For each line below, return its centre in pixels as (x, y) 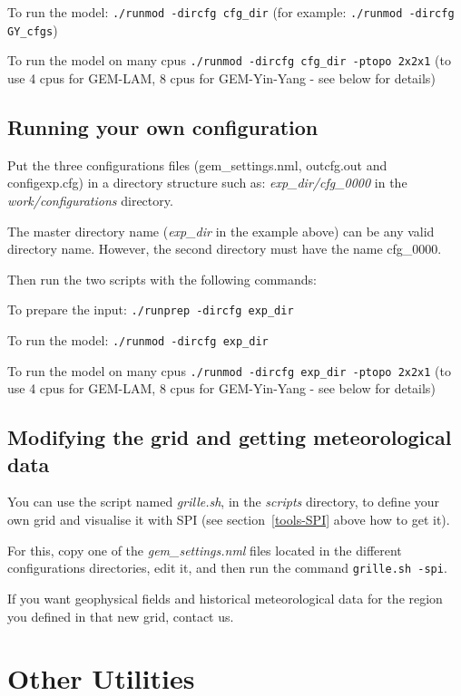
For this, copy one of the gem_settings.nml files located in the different (205, 550)
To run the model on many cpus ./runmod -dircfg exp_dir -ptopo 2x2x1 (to (229, 370)
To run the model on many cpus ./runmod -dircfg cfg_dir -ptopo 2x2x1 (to (229, 60)
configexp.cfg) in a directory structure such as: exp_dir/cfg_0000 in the (207, 183)
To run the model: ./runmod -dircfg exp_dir (138, 339)
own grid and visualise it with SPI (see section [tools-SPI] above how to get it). (229, 520)
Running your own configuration (163, 126)
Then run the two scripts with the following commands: (162, 279)
